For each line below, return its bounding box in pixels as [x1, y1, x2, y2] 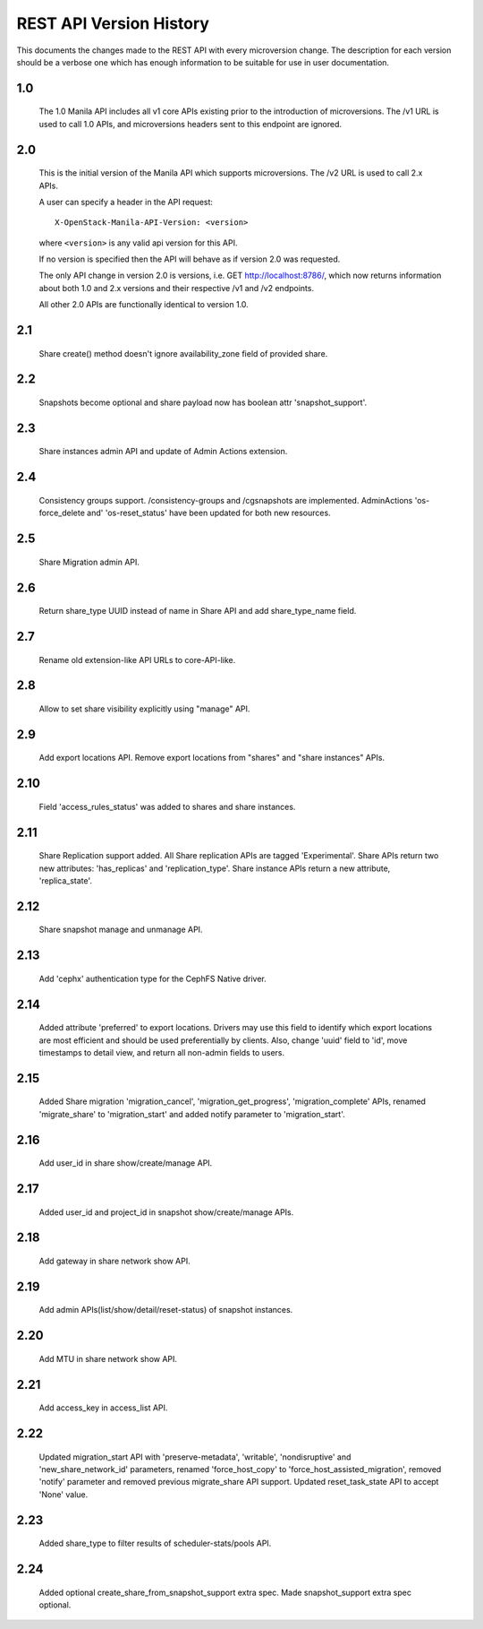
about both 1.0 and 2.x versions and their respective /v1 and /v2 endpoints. [38, 282, 315, 293]
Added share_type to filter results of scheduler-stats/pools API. [38, 1538, 272, 1549]
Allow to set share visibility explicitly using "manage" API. [38, 703, 250, 714]
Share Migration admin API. [38, 556, 140, 567]
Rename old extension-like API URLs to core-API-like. [38, 654, 236, 665]
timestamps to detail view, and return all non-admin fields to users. [38, 1047, 285, 1057]
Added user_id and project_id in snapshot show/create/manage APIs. [38, 1206, 294, 1218]
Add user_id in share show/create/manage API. [38, 1158, 213, 1168]
